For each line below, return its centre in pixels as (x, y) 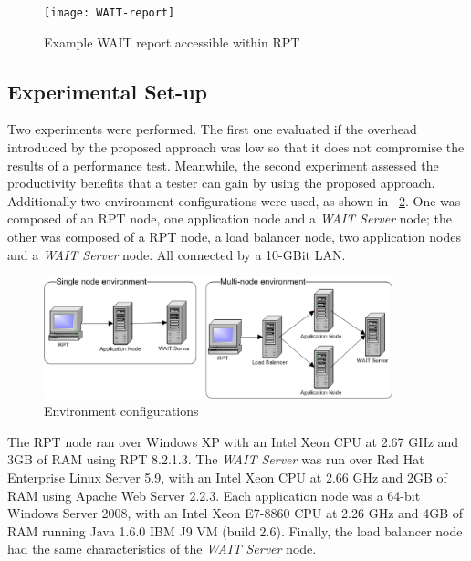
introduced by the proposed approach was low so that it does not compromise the (236, 147)
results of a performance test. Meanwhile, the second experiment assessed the (223, 165)
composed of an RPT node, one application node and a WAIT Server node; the (230, 218)
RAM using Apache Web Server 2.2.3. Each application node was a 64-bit (214, 495)
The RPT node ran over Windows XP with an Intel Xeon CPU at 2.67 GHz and (233, 441)
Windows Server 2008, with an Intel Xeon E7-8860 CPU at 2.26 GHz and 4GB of (235, 513)
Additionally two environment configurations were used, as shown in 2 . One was (234, 200)
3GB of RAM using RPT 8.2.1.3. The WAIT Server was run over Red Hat (216, 459)
